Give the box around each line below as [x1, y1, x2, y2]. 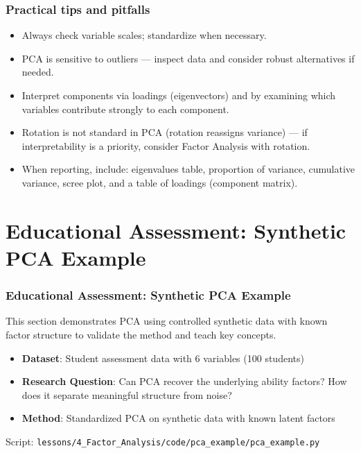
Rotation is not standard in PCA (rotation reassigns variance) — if [21, 125, 308, 139]
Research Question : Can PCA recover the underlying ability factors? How [21, 374, 347, 388]
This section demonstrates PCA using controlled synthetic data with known [6, 314, 328, 328]
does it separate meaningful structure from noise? [21, 387, 232, 402]
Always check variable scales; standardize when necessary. [21, 28, 267, 42]
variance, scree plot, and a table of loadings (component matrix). [21, 175, 298, 189]
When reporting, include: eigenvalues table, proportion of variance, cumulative [21, 162, 355, 176]
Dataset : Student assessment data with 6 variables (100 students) [21, 350, 304, 365]
